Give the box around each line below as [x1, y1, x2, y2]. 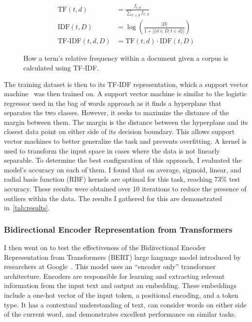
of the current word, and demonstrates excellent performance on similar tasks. [4, 309, 236, 319]
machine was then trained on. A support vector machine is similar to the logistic [4, 88, 247, 99]
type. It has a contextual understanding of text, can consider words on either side [4, 299, 247, 309]
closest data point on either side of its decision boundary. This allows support [4, 126, 235, 136]
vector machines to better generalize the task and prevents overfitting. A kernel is [4, 136, 247, 146]
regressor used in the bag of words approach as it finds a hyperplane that [4, 98, 221, 108]
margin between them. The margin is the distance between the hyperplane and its [4, 117, 248, 127]
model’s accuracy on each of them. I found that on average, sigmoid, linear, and [4, 164, 242, 174]
